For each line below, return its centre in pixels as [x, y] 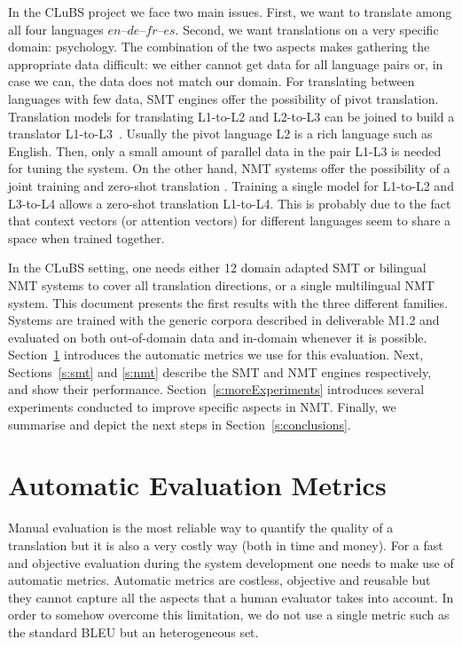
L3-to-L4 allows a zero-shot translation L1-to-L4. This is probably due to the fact [230, 203]
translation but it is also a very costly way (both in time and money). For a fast [226, 544]
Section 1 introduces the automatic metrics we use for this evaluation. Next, [216, 355]
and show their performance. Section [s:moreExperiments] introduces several [216, 389]
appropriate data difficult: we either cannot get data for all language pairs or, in [226, 63]
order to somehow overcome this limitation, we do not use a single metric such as [229, 615]
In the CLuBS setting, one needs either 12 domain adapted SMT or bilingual [217, 268]
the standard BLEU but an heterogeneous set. [133, 631]
